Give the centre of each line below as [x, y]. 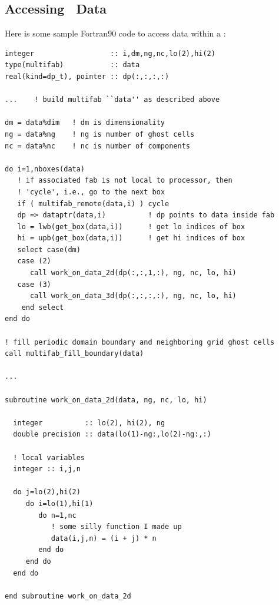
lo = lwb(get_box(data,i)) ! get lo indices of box [131, 227]
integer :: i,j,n [47, 469]
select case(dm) [49, 249]
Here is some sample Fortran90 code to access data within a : [115, 33]
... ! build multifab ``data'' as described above [112, 100]
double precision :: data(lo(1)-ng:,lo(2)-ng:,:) [112, 434]
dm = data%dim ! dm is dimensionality [85, 123]
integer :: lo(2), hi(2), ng [89, 423]
